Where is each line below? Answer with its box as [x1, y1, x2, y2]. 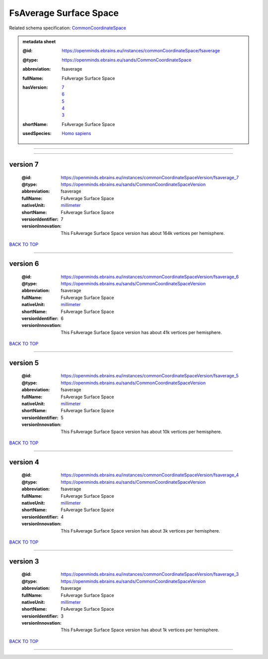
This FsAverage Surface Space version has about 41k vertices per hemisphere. [61, 329, 222, 335]
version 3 [9, 557, 39, 565]
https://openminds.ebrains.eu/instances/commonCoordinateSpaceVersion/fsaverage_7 [61, 174, 239, 180]
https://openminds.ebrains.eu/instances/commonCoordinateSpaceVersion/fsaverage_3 [61, 571, 239, 577]
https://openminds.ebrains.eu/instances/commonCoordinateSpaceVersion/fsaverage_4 [61, 472, 239, 478]
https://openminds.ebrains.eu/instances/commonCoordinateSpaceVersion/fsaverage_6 [61, 274, 239, 280]
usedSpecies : [22, 130, 52, 136]
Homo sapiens [62, 130, 91, 136]
